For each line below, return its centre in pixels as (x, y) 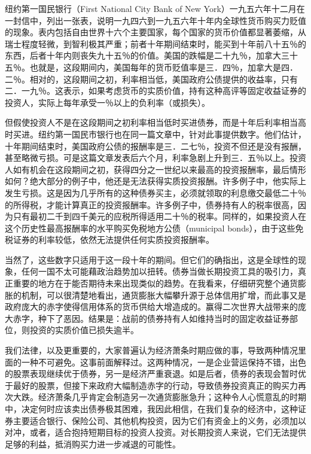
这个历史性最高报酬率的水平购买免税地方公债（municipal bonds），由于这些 (150, 228)
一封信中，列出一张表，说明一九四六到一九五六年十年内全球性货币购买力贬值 (155, 20)
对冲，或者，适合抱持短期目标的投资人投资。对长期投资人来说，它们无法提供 (155, 432)
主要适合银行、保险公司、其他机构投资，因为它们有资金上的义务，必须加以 (159, 420)
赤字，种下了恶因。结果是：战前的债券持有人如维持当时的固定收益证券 (151, 318)
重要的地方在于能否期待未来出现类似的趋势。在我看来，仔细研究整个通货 (155, 283)
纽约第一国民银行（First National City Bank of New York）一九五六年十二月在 (155, 8)
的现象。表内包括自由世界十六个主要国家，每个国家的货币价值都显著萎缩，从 (155, 32)
